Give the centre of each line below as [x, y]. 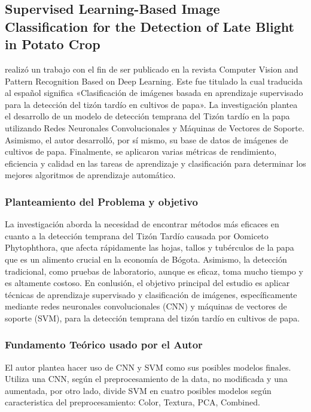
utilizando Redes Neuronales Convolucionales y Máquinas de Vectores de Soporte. [155, 127]
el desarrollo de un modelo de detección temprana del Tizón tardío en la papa [147, 116]
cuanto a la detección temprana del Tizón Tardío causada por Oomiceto [137, 235]
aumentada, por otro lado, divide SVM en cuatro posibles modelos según [138, 390]
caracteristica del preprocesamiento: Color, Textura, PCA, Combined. [132, 402]
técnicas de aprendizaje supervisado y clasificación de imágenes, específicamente [151, 294]
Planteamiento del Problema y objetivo [101, 201]
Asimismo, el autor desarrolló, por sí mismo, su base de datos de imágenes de [147, 139]
